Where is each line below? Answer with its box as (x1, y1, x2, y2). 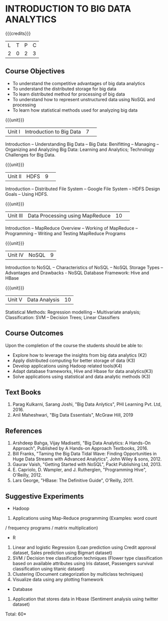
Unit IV (8, 251, 24, 258)
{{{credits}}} (5, 30, 31, 36)
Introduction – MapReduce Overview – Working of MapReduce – (5, 225, 138, 231)
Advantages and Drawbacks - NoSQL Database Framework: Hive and (5, 270, 149, 276)
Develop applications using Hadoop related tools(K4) (12, 363, 122, 369)
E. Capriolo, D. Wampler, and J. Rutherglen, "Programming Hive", (12, 467, 147, 473)
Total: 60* (5, 611, 27, 617)
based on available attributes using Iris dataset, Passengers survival (12, 561, 154, 566)
